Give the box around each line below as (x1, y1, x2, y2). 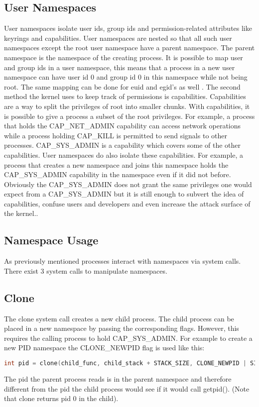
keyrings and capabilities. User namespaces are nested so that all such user (4, 32, 232, 43)
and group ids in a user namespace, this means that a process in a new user (4, 62, 235, 72)
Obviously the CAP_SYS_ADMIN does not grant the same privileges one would (4, 179, 252, 189)
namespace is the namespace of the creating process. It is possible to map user (4, 52, 243, 62)
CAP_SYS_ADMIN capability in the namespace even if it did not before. (4, 169, 231, 180)
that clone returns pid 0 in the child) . (4, 393, 119, 404)
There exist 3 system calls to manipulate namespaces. (4, 265, 167, 276)
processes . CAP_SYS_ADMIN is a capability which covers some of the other (4, 140, 241, 150)
